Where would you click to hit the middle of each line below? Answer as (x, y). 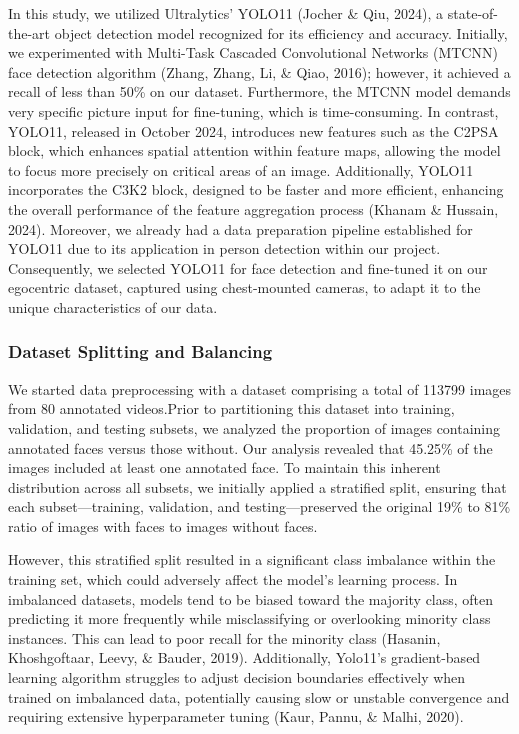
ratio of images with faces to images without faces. (163, 525)
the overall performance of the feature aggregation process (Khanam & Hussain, (253, 208)
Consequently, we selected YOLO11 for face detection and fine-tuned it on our (248, 267)
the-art (29, 32)
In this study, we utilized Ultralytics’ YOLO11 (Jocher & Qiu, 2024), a (226, 13)
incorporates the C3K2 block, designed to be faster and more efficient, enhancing (256, 189)
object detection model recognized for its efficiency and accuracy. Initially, (281, 32)
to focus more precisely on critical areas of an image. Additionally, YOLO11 (241, 169)
